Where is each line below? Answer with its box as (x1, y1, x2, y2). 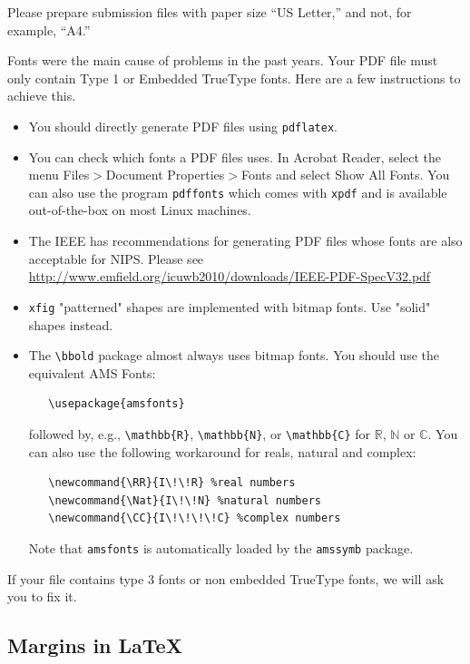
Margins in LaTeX (7, 631, 182, 659)
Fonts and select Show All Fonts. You (240, 165, 450, 184)
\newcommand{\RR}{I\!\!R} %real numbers (48, 476, 296, 490)
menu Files (28, 165, 90, 184)
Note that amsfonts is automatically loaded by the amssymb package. (28, 538, 414, 557)
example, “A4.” (7, 20, 91, 39)
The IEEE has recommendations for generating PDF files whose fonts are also (28, 231, 463, 250)
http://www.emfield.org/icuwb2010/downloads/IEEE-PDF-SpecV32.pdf (28, 267, 431, 286)
